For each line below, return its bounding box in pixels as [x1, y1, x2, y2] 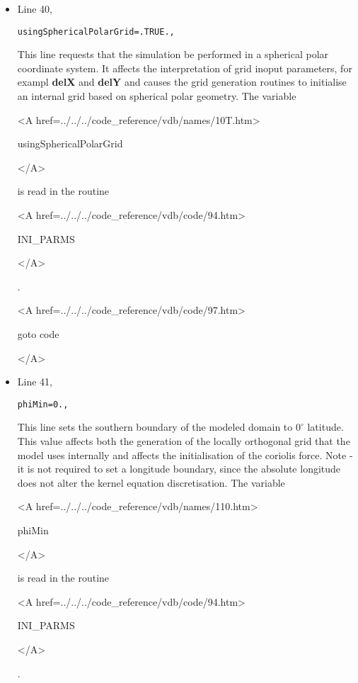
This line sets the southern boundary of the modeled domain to [17, 419, 293, 434]
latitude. [307, 419, 344, 434]
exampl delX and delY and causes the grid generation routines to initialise [17, 74, 347, 89]
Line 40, [17, 1, 52, 16]
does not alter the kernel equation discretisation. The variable [17, 475, 285, 490]
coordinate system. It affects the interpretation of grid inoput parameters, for [17, 60, 352, 75]
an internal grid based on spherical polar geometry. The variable [17, 89, 296, 103]
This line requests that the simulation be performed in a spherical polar [17, 47, 329, 62]
